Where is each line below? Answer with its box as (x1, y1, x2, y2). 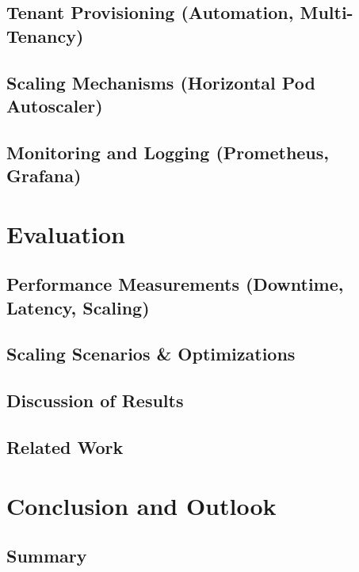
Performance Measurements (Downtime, (6, 272, 344, 296)
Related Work (6, 435, 124, 460)
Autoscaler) (6, 93, 103, 117)
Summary (6, 543, 87, 568)
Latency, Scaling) (6, 295, 150, 319)
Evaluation (6, 217, 125, 250)
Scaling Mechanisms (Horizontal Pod (6, 70, 315, 94)
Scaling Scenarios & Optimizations (6, 341, 296, 366)
